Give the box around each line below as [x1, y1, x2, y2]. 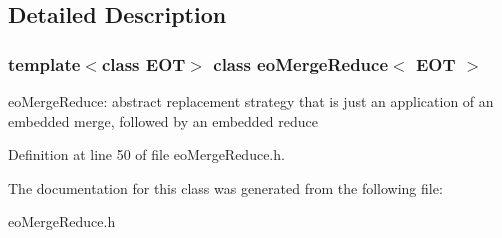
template [8, 51, 81, 76]
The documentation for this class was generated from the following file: [8, 177, 443, 198]
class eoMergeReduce [213, 51, 389, 76]
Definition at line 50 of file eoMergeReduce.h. [8, 144, 285, 165]
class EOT [101, 51, 186, 76]
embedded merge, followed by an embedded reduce [8, 110, 319, 131]
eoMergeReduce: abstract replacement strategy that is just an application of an [8, 91, 494, 111]
